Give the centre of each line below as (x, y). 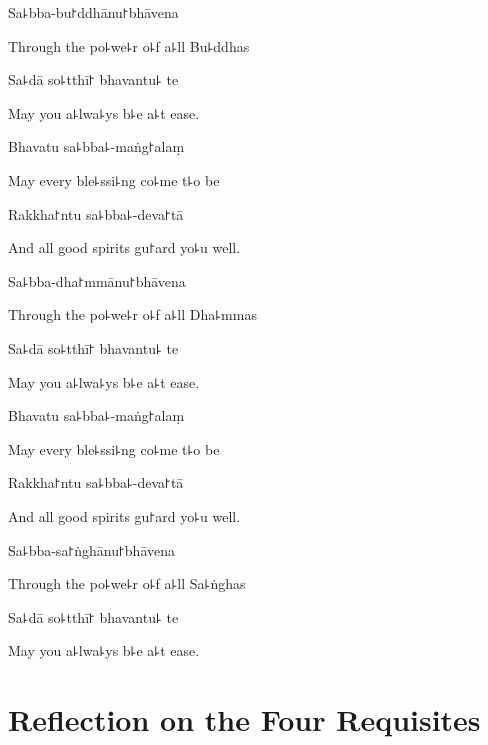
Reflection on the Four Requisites (244, 719)
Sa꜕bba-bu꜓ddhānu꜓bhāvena (93, 12)
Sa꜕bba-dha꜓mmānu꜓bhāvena (97, 280)
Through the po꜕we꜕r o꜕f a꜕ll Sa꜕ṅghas (127, 583)
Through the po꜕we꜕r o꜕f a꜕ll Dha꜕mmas (132, 314)
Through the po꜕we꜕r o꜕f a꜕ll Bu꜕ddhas (129, 45)
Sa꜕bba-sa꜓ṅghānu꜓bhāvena (92, 549)
